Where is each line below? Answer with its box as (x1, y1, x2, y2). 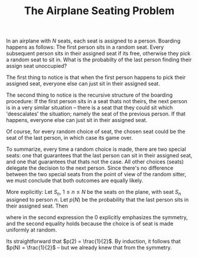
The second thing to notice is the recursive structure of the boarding (6, 91, 173, 98)
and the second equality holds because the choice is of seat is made (6, 220, 174, 227)
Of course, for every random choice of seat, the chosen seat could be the (6, 128, 186, 135)
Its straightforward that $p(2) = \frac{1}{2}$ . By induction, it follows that (6, 238, 181, 245)
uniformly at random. (6, 226, 57, 233)
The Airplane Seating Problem (24, 4, 175, 18)
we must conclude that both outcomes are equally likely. (6, 177, 144, 184)
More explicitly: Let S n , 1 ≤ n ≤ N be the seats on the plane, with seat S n (6, 189, 181, 197)
